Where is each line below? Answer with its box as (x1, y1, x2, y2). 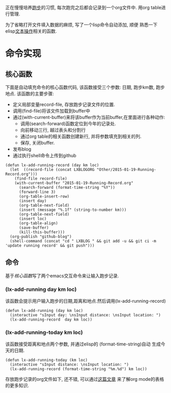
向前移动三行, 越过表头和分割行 (20, 127, 86, 133)
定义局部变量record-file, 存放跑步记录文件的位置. (12, 102, 115, 107)
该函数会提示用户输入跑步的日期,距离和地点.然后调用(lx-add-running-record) (5, 298, 166, 304)
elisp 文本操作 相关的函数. (5, 28, 57, 34)
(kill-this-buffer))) (18, 230, 65, 235)
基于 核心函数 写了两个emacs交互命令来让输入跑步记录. (5, 273, 119, 279)
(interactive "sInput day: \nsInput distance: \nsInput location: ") (10, 313, 161, 318)
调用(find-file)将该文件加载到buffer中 (12, 108, 90, 114)
